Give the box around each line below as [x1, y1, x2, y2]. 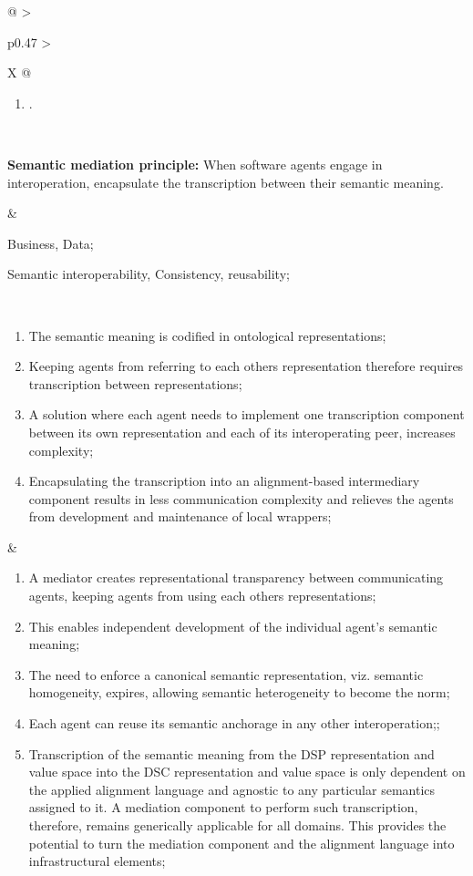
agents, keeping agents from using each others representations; [28, 586, 376, 605]
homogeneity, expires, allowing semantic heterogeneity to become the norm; [28, 683, 450, 702]
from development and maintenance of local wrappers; [28, 507, 332, 526]
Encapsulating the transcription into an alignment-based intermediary [28, 471, 420, 490]
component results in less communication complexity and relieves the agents [28, 489, 454, 508]
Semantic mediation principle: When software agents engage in [7, 154, 383, 173]
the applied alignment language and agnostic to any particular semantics [28, 779, 436, 799]
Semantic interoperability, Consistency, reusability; [7, 264, 290, 283]
